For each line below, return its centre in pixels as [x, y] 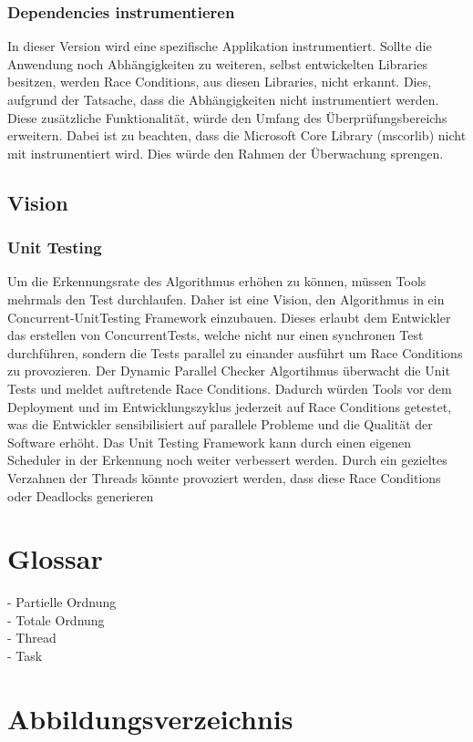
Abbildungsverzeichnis [150, 718]
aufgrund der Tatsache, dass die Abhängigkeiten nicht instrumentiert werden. [223, 99]
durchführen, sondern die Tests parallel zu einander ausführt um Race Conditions [235, 352]
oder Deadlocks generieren [81, 495]
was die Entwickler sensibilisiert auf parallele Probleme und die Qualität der [220, 424]
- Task [25, 655]
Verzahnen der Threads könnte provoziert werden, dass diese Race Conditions [224, 477]
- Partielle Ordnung [62, 602]
